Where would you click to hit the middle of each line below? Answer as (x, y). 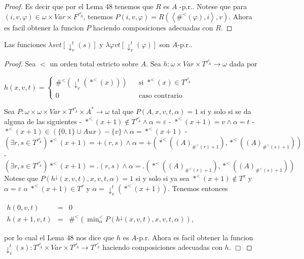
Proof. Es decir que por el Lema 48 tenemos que (79, 6)
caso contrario (160, 96)
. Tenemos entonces (198, 188)
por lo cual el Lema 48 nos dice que (59, 237)
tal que (123, 111)
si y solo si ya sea (162, 178)
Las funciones (25, 44)
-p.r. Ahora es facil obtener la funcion (195, 237)
